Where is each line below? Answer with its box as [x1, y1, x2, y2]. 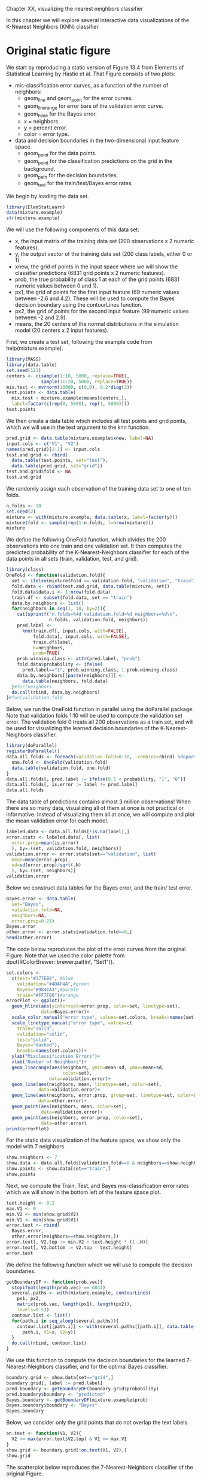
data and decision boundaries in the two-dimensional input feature [14, 137, 179, 144]
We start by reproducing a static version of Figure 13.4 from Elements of [6, 63, 184, 71]
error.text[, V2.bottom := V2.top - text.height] [6, 1244, 133, 1251]
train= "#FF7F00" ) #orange [17, 992, 79, 998]
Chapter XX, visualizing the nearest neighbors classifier [6, 5, 144, 12]
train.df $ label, [32, 639, 74, 645]
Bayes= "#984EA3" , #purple [17, 987, 79, 993]
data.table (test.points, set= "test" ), [11, 458, 109, 464]
